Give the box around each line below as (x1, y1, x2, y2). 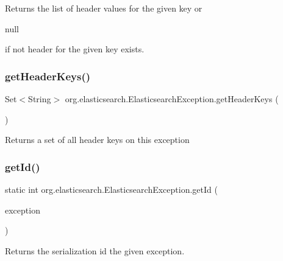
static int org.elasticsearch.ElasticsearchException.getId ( (5, 183, 218, 195)
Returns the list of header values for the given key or (5, 2, 202, 14)
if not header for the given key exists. (5, 43, 145, 55)
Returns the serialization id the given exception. (5, 244, 185, 257)
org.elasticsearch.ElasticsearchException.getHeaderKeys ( (65, 92, 279, 105)
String (28, 92, 51, 105)
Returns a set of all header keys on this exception (5, 133, 190, 146)
